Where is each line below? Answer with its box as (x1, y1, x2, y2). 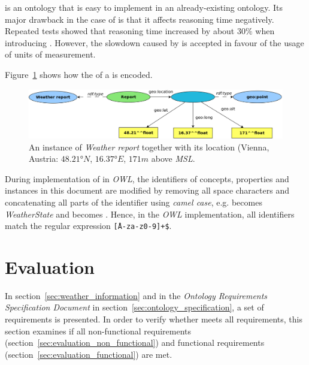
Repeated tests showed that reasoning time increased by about (5, 25, 235, 37)
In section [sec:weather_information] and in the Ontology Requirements (5, 289, 268, 301)
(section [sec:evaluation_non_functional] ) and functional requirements (5, 336, 265, 349)
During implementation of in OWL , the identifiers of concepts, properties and (5, 172, 289, 185)
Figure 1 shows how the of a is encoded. (5, 68, 153, 80)
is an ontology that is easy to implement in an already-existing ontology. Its (5, 1, 283, 13)
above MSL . (151, 152, 195, 165)
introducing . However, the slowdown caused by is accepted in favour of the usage (5, 36, 304, 49)
